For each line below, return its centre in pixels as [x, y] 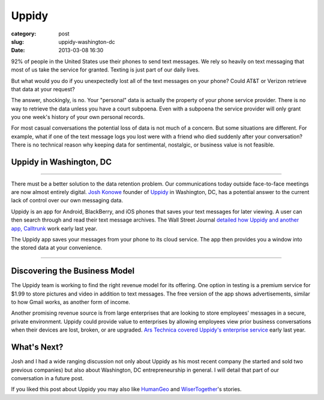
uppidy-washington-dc [87, 41]
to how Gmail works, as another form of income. [70, 302]
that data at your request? [43, 89]
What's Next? [37, 347]
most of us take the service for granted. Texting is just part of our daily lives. [106, 70]
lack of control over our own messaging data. [67, 201]
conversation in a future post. [47, 378]
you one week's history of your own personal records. [78, 117]
